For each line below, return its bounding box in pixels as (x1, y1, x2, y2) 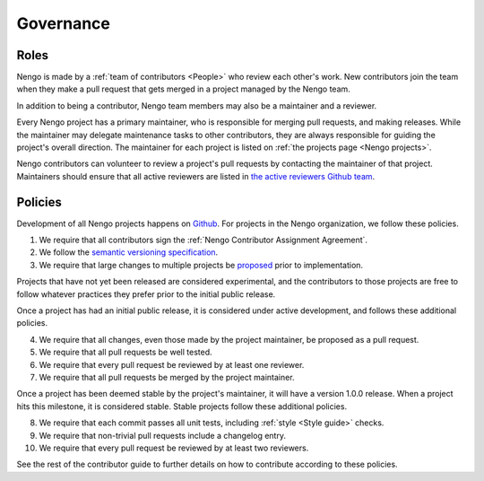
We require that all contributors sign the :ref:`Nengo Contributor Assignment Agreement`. (39, 234, 367, 246)
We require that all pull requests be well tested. (39, 346, 212, 358)
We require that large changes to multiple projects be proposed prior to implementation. (39, 259, 363, 270)
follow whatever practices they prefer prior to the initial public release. (16, 288, 276, 300)
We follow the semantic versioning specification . (39, 247, 219, 258)
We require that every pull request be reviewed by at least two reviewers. (39, 442, 309, 453)
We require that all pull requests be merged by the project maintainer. (39, 372, 295, 382)
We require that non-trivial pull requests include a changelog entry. (39, 430, 287, 441)
